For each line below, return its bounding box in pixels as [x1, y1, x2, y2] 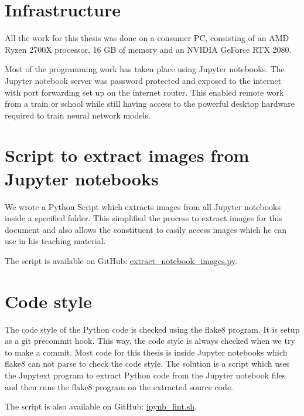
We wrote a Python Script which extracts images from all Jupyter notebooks [5, 200, 281, 212]
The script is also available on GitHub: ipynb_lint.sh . [5, 400, 197, 412]
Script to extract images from [5, 143, 250, 167]
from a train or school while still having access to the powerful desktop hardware [5, 97, 295, 110]
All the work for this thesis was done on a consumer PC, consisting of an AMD [5, 32, 289, 44]
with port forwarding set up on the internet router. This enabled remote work [5, 86, 284, 98]
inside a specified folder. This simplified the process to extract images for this [5, 212, 283, 224]
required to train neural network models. [5, 109, 151, 121]
